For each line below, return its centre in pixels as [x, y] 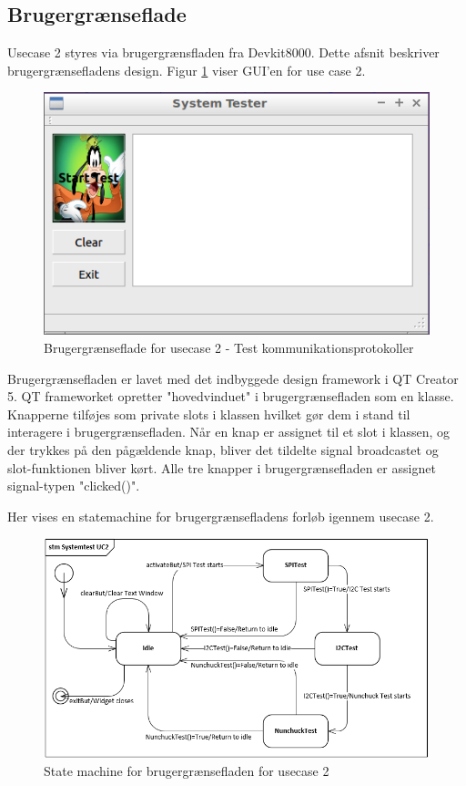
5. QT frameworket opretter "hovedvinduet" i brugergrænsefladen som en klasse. [231, 396]
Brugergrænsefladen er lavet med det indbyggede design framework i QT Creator [233, 378]
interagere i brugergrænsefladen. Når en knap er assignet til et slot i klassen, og [229, 432]
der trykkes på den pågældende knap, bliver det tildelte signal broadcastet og [223, 449]
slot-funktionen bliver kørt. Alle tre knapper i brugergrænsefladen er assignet [222, 467]
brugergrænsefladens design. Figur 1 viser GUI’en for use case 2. [187, 70]
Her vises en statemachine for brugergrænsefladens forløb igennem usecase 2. [221, 516]
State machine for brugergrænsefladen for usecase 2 [187, 771]
